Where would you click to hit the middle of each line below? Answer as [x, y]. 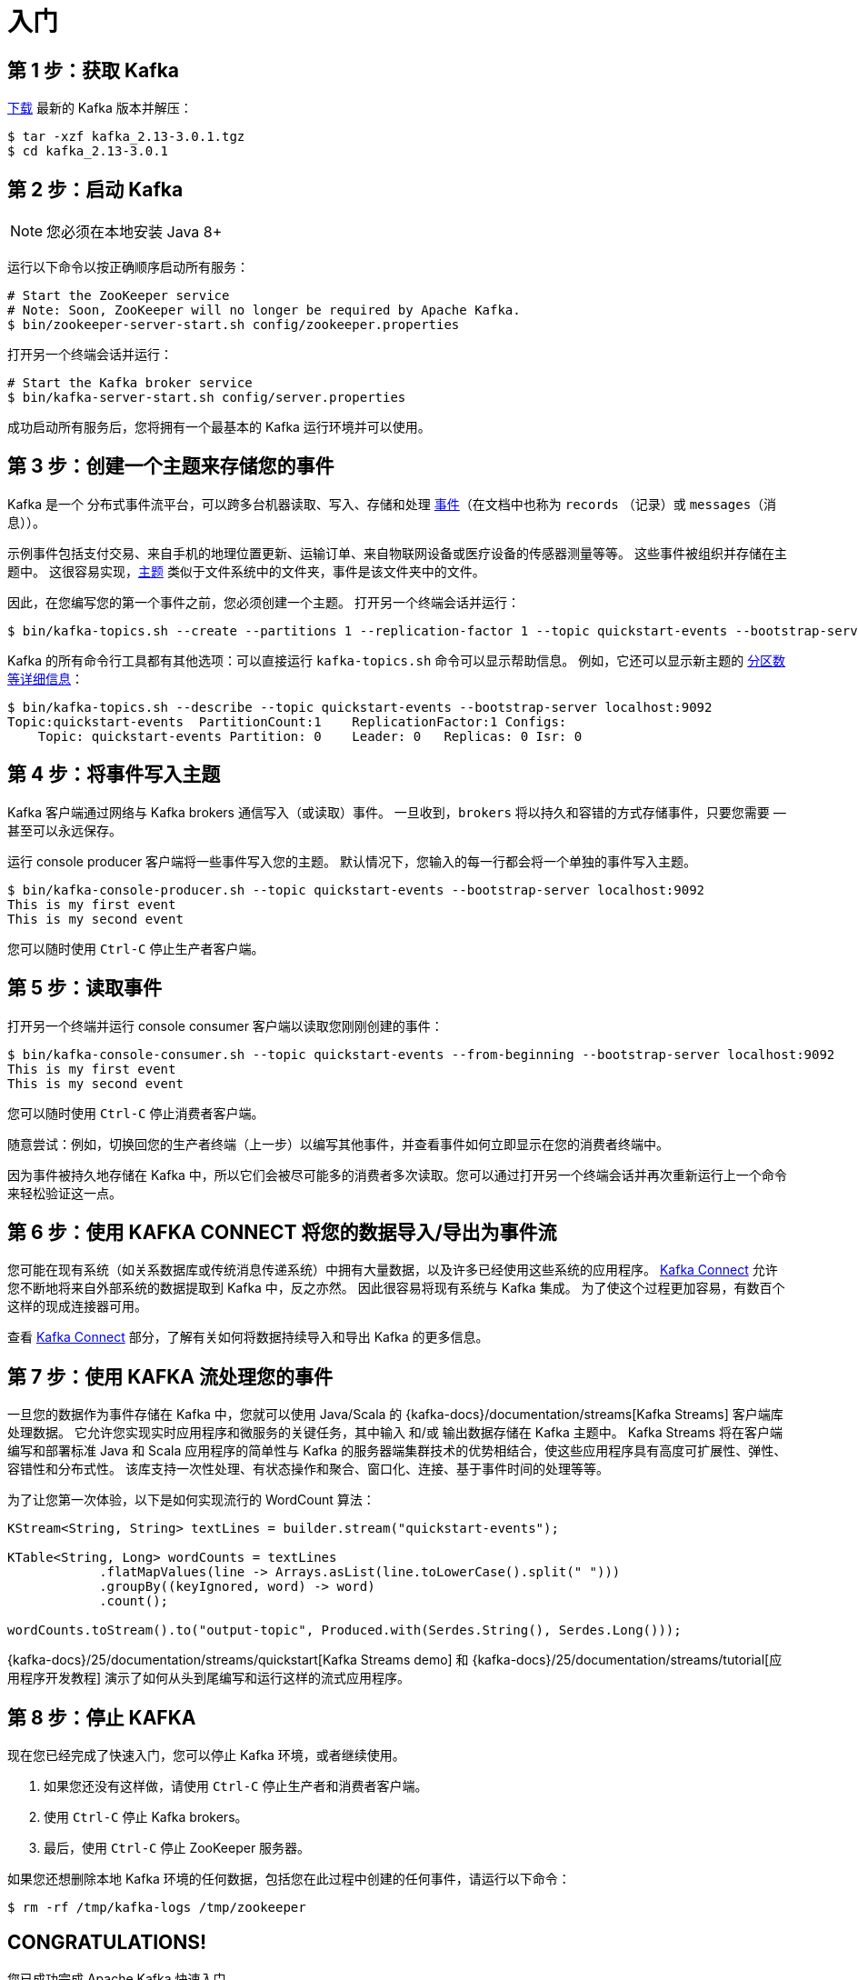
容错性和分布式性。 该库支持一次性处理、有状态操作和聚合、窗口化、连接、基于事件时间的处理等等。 [308, 1469]
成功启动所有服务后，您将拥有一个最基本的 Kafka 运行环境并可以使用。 [219, 427]
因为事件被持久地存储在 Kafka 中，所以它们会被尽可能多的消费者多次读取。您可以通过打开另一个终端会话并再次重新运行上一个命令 [397, 1175]
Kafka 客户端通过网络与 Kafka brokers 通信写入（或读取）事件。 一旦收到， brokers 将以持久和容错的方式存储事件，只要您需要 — [397, 812]
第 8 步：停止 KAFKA [102, 1717]
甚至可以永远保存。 [65, 830]
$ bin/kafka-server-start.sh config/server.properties [207, 398]
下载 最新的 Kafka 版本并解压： [100, 108]
